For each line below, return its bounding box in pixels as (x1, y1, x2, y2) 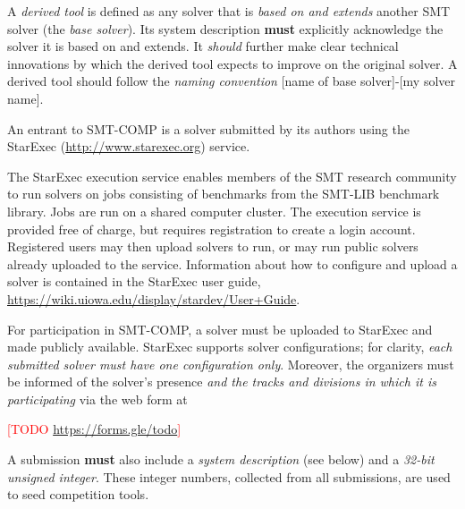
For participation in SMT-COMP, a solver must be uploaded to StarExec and (7, 319, 433, 338)
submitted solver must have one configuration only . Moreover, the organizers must (7, 354, 454, 373)
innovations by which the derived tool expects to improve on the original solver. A (7, 54, 458, 72)
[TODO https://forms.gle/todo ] (7, 420, 182, 438)
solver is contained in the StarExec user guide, (7, 272, 261, 291)
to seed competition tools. (7, 485, 149, 504)
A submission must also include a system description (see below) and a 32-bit (7, 450, 435, 469)
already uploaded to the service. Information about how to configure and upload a (7, 254, 458, 273)
